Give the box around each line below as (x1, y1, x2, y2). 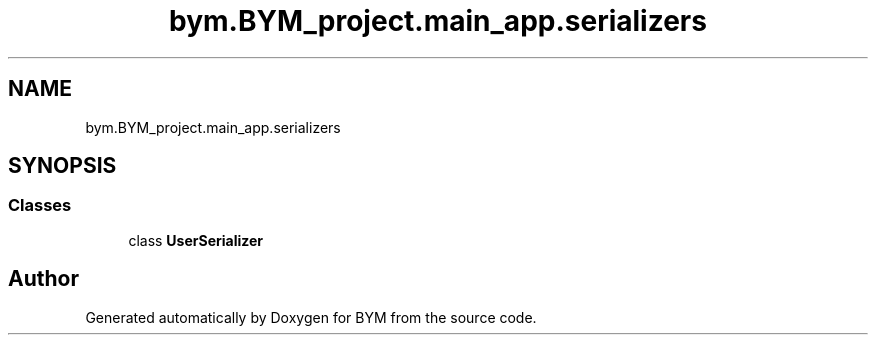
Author (8, 266, 79, 292)
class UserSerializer (128, 231, 264, 249)
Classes (8, 195, 72, 216)
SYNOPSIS (8, 153, 117, 179)
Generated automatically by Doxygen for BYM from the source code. (85, 308, 537, 326)
